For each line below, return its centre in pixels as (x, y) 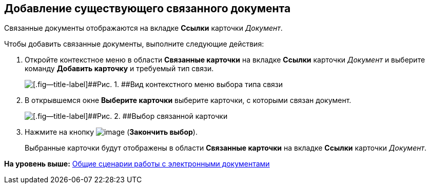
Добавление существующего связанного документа (148, 8)
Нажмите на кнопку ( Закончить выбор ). (111, 132)
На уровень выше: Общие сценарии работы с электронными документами (137, 164)
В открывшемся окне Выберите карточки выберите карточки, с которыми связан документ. (188, 100)
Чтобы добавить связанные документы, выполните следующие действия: (134, 44)
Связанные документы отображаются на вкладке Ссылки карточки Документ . (143, 28)
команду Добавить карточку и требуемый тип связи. (119, 69)
